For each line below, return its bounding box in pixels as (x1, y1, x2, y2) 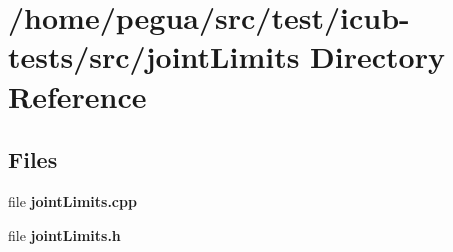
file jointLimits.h (8, 224, 121, 245)
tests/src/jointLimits (8, 36, 300, 77)
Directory (310, 36, 445, 77)
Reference (8, 75, 147, 116)
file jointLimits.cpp (8, 190, 137, 211)
